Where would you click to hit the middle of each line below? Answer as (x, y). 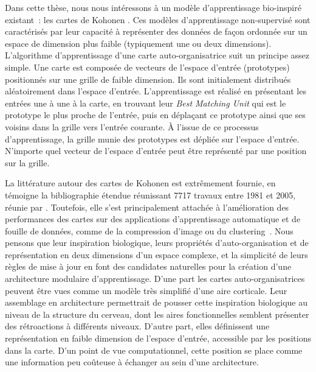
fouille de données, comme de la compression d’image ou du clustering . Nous (149, 230)
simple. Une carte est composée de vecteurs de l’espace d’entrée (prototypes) (147, 67)
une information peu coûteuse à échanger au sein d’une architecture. (132, 362)
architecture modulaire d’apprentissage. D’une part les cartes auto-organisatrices (155, 279)
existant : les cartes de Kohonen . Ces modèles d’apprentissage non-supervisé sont (158, 19)
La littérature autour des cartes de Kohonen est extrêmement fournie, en (140, 183)
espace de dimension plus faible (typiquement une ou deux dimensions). (138, 43)
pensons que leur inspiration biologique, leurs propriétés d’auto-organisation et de (157, 243)
